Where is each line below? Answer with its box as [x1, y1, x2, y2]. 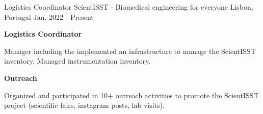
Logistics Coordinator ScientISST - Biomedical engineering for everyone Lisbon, [4, 2, 253, 12]
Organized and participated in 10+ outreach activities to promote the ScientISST [4, 90, 259, 100]
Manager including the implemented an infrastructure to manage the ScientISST [4, 45, 256, 56]
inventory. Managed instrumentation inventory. [4, 55, 151, 66]
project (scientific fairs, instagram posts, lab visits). [4, 100, 165, 110]
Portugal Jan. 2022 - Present [4, 11, 94, 22]
